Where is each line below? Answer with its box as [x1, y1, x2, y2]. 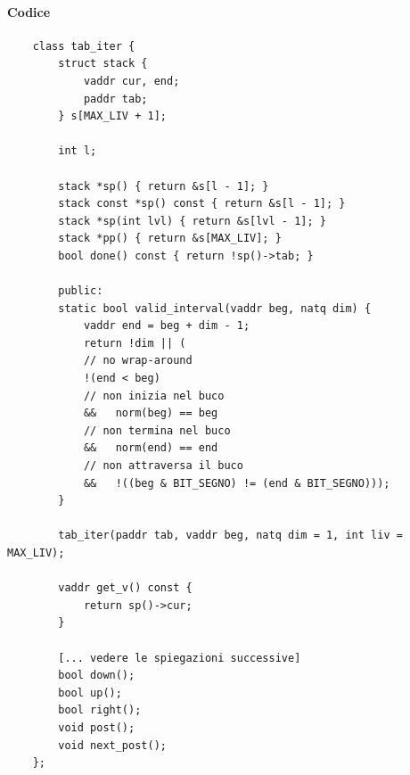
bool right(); [58, 704, 142, 717]
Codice [7, 2, 51, 21]
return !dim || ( [83, 336, 186, 350]
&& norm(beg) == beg [83, 407, 218, 420]
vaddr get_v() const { [58, 581, 193, 595]
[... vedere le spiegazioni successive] [58, 651, 301, 664]
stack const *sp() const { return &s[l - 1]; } [58, 197, 346, 210]
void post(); [58, 721, 135, 734]
